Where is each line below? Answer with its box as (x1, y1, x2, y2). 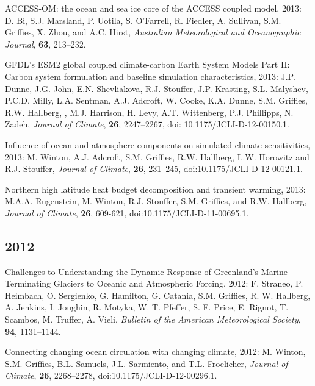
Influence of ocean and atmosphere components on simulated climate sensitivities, (5, 138, 311, 151)
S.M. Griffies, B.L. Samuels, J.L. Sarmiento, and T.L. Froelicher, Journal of (5, 357, 288, 370)
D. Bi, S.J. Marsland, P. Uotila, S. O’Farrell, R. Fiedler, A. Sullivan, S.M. (5, 13, 281, 26)
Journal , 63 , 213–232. (5, 37, 86, 50)
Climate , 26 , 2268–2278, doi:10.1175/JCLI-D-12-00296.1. (5, 369, 217, 382)
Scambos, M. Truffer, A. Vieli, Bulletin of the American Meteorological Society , (5, 313, 301, 326)
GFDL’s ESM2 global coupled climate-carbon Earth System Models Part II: (5, 58, 290, 71)
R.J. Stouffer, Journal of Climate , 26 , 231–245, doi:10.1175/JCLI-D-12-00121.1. (5, 162, 303, 175)
